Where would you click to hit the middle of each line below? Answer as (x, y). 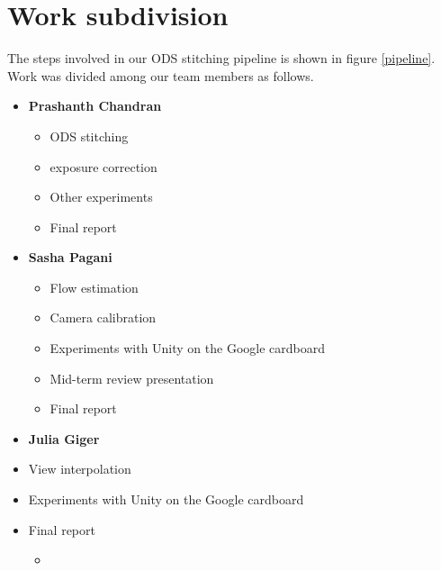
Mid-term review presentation (132, 378)
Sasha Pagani (70, 257)
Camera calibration (103, 317)
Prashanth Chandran (95, 106)
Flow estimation (94, 287)
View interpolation (80, 469)
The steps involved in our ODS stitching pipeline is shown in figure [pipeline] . (221, 58)
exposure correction (103, 166)
